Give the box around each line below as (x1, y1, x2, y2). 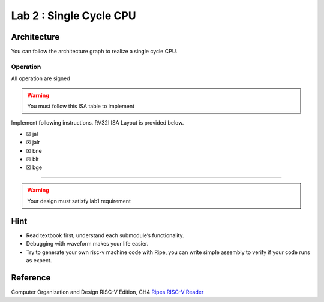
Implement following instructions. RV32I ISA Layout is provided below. (11, 119, 184, 126)
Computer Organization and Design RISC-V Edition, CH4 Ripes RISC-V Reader (11, 288, 204, 296)
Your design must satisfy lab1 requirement (27, 198, 131, 205)
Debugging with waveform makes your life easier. (26, 240, 149, 247)
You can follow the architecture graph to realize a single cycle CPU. (11, 48, 178, 55)
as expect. (26, 257, 52, 264)
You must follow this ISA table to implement (27, 102, 135, 110)
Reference (11, 273, 51, 283)
